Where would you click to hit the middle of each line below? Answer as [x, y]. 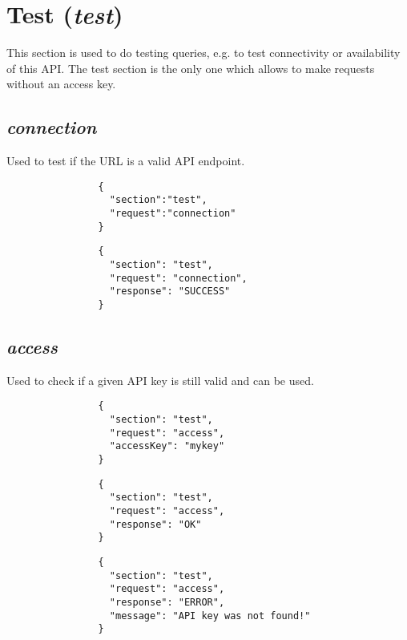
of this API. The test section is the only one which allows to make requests [191, 68]
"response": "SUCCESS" [170, 292]
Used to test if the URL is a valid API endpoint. [126, 161]
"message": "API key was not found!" [210, 616]
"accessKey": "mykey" [167, 446]
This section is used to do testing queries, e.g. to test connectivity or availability [203, 53]
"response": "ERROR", [167, 602]
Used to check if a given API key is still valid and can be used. [160, 380]
